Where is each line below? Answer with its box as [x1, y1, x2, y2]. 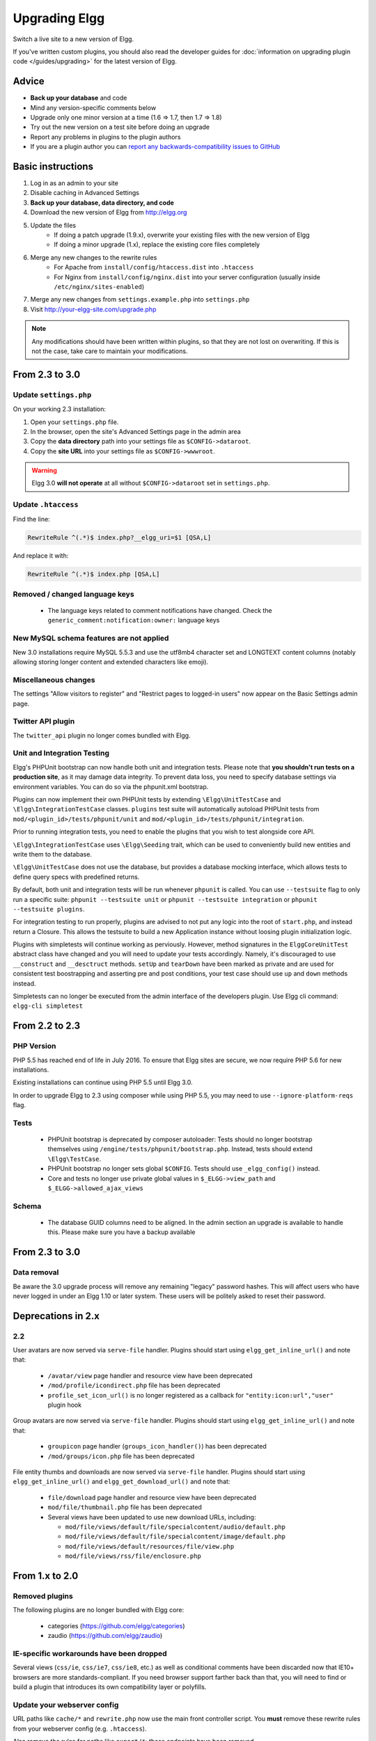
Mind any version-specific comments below [30, 103, 157, 111]
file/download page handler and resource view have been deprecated [47, 1493, 257, 1501]
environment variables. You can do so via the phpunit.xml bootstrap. [13, 782, 209, 790]
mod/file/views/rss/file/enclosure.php [65, 1552, 201, 1560]
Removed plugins [13, 1591, 73, 1601]
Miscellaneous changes [13, 675, 95, 685]
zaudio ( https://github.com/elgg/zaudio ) [47, 1632, 163, 1640]
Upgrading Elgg [13, 10, 105, 26]
